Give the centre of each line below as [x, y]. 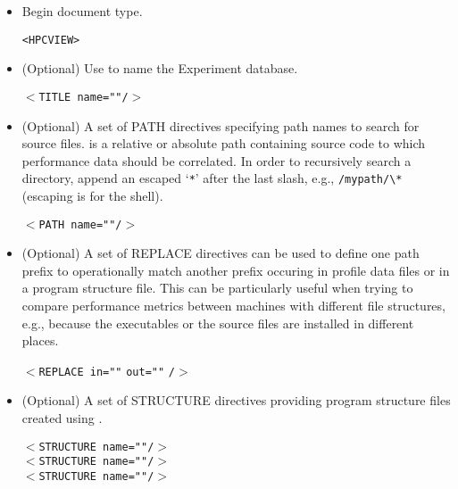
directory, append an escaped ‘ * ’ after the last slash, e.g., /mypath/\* [212, 178]
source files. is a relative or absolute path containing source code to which [224, 143]
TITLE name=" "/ [83, 97]
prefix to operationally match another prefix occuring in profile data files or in [236, 270]
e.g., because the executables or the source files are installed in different [218, 323]
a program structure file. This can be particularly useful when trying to [217, 288]
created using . [62, 418]
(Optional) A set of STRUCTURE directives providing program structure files [236, 400]
